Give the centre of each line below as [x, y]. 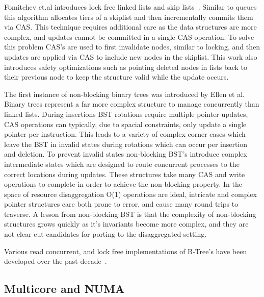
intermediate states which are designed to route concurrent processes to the [122, 164]
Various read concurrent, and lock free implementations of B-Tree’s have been [126, 251]
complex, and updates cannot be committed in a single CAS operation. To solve [129, 36]
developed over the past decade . [56, 261]
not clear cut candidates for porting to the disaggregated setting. [105, 234]
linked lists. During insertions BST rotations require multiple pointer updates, [126, 114]
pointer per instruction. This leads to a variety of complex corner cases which [125, 134]
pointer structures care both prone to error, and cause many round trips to [121, 204]
